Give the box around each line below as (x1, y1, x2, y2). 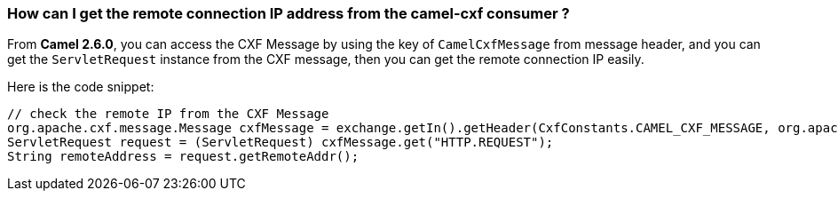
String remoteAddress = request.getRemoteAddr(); (7, 149, 360, 164)
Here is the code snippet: (7, 79, 154, 95)
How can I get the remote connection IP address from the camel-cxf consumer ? (7, 4, 570, 22)
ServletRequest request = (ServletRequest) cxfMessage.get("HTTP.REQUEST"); (7, 135, 554, 150)
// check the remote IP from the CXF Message (7, 107, 329, 122)
